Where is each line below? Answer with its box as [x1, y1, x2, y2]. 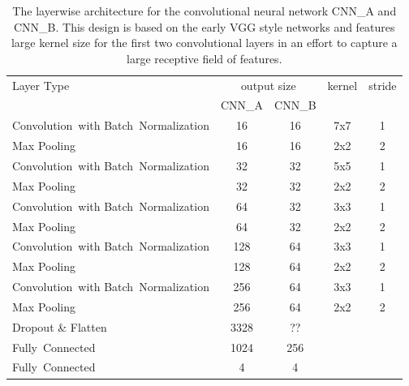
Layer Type [12, 76, 70, 93]
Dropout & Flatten [12, 318, 107, 335]
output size [240, 76, 296, 93]
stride [368, 76, 397, 93]
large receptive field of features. [127, 49, 282, 66]
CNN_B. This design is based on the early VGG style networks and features [13, 18, 395, 35]
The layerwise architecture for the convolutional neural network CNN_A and [12, 2, 397, 19]
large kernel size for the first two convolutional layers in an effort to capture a [11, 34, 398, 51]
